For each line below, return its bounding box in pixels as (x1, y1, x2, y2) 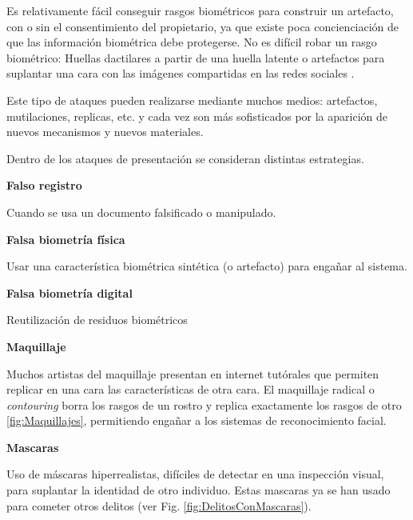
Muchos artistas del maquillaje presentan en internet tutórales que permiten (6, 365, 379, 382)
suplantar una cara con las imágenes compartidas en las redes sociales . (6, 65, 355, 82)
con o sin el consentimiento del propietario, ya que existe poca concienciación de (6, 18, 399, 34)
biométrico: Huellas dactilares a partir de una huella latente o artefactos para (6, 49, 385, 66)
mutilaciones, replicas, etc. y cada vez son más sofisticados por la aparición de (6, 107, 387, 124)
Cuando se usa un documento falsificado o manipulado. (6, 203, 276, 220)
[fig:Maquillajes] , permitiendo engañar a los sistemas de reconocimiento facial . (6, 412, 387, 429)
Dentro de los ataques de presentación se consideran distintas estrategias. (6, 150, 364, 166)
